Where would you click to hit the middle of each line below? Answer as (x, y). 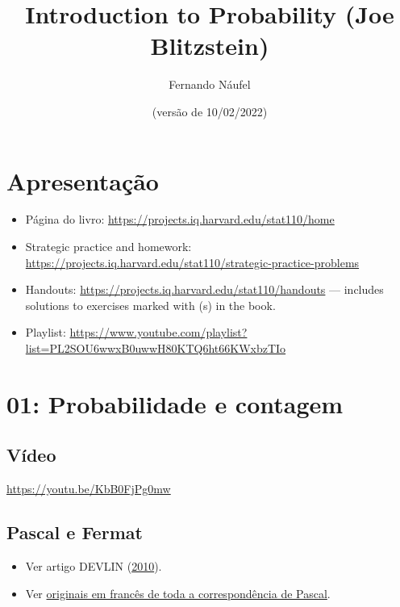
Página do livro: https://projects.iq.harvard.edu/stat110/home (180, 219)
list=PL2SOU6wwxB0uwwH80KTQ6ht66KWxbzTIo (156, 348)
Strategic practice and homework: (108, 247)
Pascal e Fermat (75, 532)
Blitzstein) (210, 46)
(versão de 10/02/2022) (210, 111)
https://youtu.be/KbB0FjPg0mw (89, 489)
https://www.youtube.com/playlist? (158, 332)
